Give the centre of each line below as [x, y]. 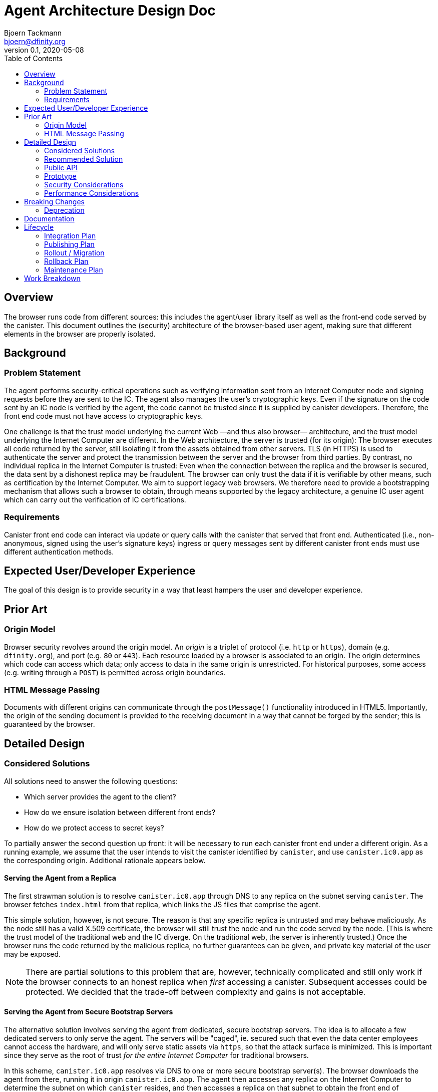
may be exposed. [33, 954]
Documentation [49, 218]
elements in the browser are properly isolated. [80, 334]
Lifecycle [39, 227]
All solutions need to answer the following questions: [91, 781]
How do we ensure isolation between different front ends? [120, 812]
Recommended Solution [84, 159]
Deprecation [64, 210]
